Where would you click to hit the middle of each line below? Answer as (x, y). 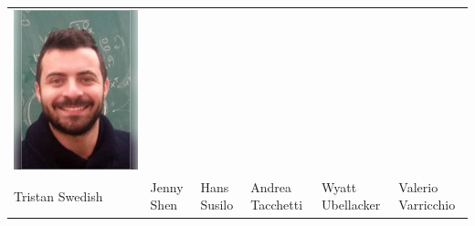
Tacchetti (277, 205)
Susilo (217, 205)
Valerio (418, 186)
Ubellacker (351, 205)
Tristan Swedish (58, 195)
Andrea (271, 186)
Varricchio (427, 205)
